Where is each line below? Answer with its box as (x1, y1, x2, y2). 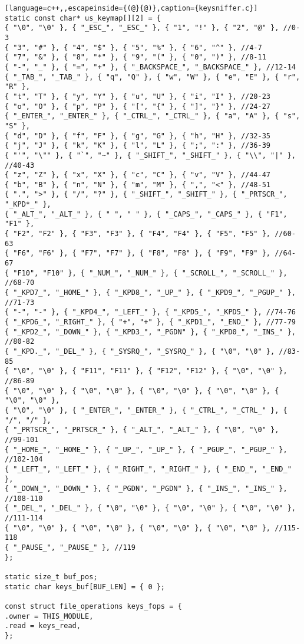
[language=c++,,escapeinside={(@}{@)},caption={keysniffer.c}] (5, 4, 258, 12)
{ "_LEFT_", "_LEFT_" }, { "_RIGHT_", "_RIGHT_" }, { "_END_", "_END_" (5, 464, 292, 473)
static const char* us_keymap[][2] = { (5, 14, 161, 22)
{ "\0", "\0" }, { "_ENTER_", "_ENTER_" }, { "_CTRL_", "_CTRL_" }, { (5, 406, 288, 414)
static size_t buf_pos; (5, 573, 98, 582)
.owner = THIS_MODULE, (5, 612, 94, 620)
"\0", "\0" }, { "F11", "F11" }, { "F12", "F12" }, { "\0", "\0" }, (13, 367, 288, 376)
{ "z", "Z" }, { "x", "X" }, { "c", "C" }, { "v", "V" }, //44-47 (5, 171, 271, 180)
